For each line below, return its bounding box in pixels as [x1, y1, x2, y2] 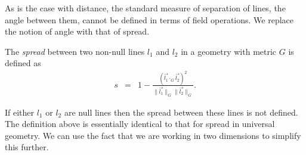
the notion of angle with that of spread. [5, 25, 150, 38]
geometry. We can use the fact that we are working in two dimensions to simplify [5, 129, 301, 141]
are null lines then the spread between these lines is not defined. [64, 106, 298, 118]
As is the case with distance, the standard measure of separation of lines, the [5, 2, 286, 14]
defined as [5, 57, 41, 69]
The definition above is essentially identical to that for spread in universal [5, 117, 275, 130]
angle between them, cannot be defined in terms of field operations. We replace [5, 13, 294, 26]
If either [5, 106, 35, 118]
